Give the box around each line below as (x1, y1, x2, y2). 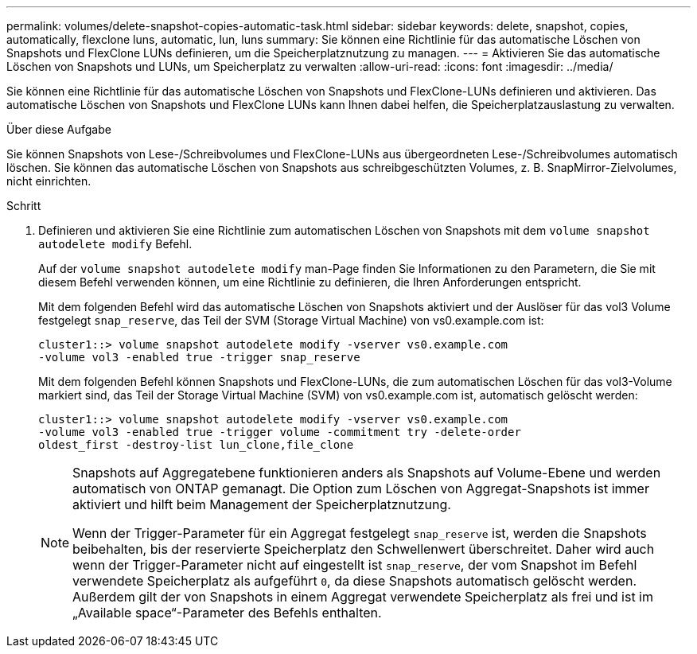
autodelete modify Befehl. (38, 237, 193, 251)
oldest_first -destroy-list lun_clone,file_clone (38, 438, 354, 451)
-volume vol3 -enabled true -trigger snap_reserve (38, 351, 360, 364)
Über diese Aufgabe (6, 123, 111, 136)
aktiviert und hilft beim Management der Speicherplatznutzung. (72, 496, 451, 512)
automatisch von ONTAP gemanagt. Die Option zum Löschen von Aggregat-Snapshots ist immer (72, 481, 649, 496)
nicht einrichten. (6, 174, 92, 188)
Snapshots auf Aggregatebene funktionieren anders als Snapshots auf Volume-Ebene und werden (72, 465, 661, 481)
